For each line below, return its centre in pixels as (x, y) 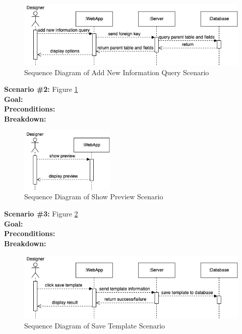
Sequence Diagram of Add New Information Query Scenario (117, 72)
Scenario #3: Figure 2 (41, 213)
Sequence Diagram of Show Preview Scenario (94, 197)
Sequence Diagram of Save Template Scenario (95, 325)
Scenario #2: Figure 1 (41, 89)
